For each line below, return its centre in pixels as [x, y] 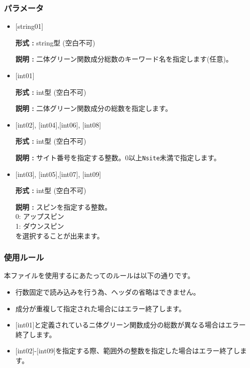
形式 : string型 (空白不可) [55, 42]
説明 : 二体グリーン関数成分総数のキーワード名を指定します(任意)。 [124, 59]
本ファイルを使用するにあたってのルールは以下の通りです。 [99, 275]
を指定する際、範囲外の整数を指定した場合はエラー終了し [148, 351]
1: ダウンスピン [40, 226]
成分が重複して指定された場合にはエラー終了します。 [100, 308]
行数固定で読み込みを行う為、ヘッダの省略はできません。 [108, 292]
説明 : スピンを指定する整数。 [63, 206]
